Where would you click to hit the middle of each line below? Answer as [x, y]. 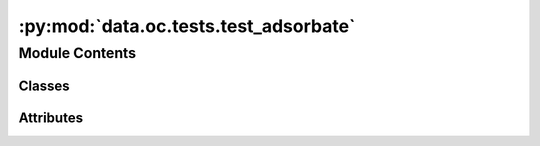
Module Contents [77, 53]
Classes [44, 85]
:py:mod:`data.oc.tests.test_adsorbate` [187, 26]
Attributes [51, 117]
